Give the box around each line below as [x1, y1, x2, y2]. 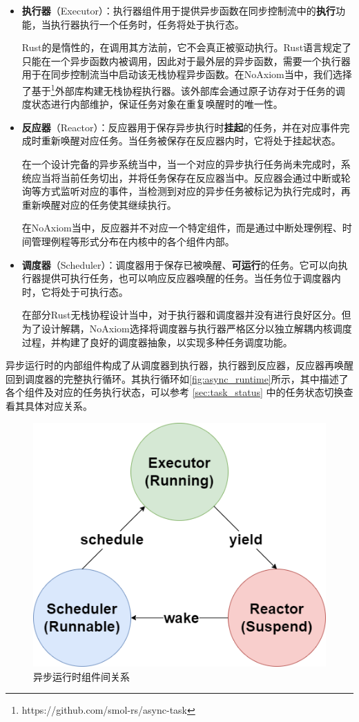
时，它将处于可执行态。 [21, 284, 128, 298]
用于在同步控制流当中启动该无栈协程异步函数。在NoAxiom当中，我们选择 [21, 67, 352, 82]
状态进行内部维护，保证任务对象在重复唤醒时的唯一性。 [31, 97, 283, 111]
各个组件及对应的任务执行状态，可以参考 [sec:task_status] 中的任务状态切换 [6, 385, 344, 399]
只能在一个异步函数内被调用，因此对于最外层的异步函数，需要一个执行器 [21, 53, 351, 68]
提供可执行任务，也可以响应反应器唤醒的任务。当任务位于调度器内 [41, 271, 341, 285]
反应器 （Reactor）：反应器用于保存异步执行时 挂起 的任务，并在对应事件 [21, 120, 340, 134]
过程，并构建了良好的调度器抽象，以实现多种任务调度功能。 [21, 334, 293, 349]
